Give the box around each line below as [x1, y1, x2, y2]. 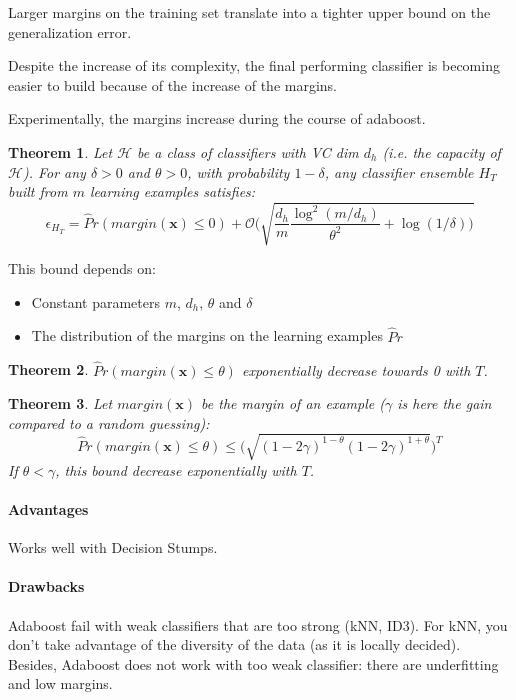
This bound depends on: [8, 258, 156, 279]
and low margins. [8, 673, 113, 694]
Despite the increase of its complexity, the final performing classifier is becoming [8, 55, 500, 76]
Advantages [8, 499, 89, 520]
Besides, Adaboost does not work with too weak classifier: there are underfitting [8, 653, 499, 674]
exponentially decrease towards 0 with [241, 359, 471, 380]
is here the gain [397, 393, 492, 414]
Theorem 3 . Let [8, 393, 113, 414]
